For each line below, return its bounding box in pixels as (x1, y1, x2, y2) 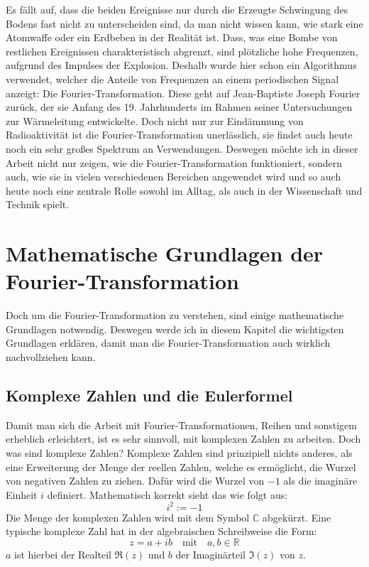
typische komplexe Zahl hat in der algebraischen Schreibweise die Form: (6, 524, 317, 539)
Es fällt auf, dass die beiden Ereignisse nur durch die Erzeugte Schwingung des (6, 2, 348, 16)
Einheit (6, 487, 38, 502)
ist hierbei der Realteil (14, 547, 111, 562)
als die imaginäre (283, 473, 358, 488)
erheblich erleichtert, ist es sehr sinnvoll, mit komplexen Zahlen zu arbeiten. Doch (6, 431, 361, 446)
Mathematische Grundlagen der (6, 239, 324, 268)
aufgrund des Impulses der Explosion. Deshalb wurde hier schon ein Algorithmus (6, 58, 357, 72)
